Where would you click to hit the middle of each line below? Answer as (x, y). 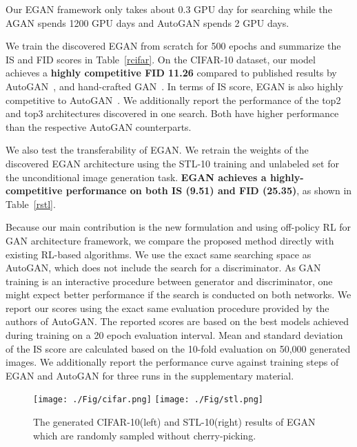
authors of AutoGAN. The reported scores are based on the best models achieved (177, 321)
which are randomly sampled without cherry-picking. (145, 435)
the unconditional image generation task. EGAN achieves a (136, 177)
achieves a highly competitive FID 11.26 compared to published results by (171, 73)
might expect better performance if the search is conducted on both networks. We (178, 294)
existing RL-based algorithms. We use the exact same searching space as (159, 254)
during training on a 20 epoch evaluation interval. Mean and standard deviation (174, 335)
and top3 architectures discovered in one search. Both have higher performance (172, 113)
